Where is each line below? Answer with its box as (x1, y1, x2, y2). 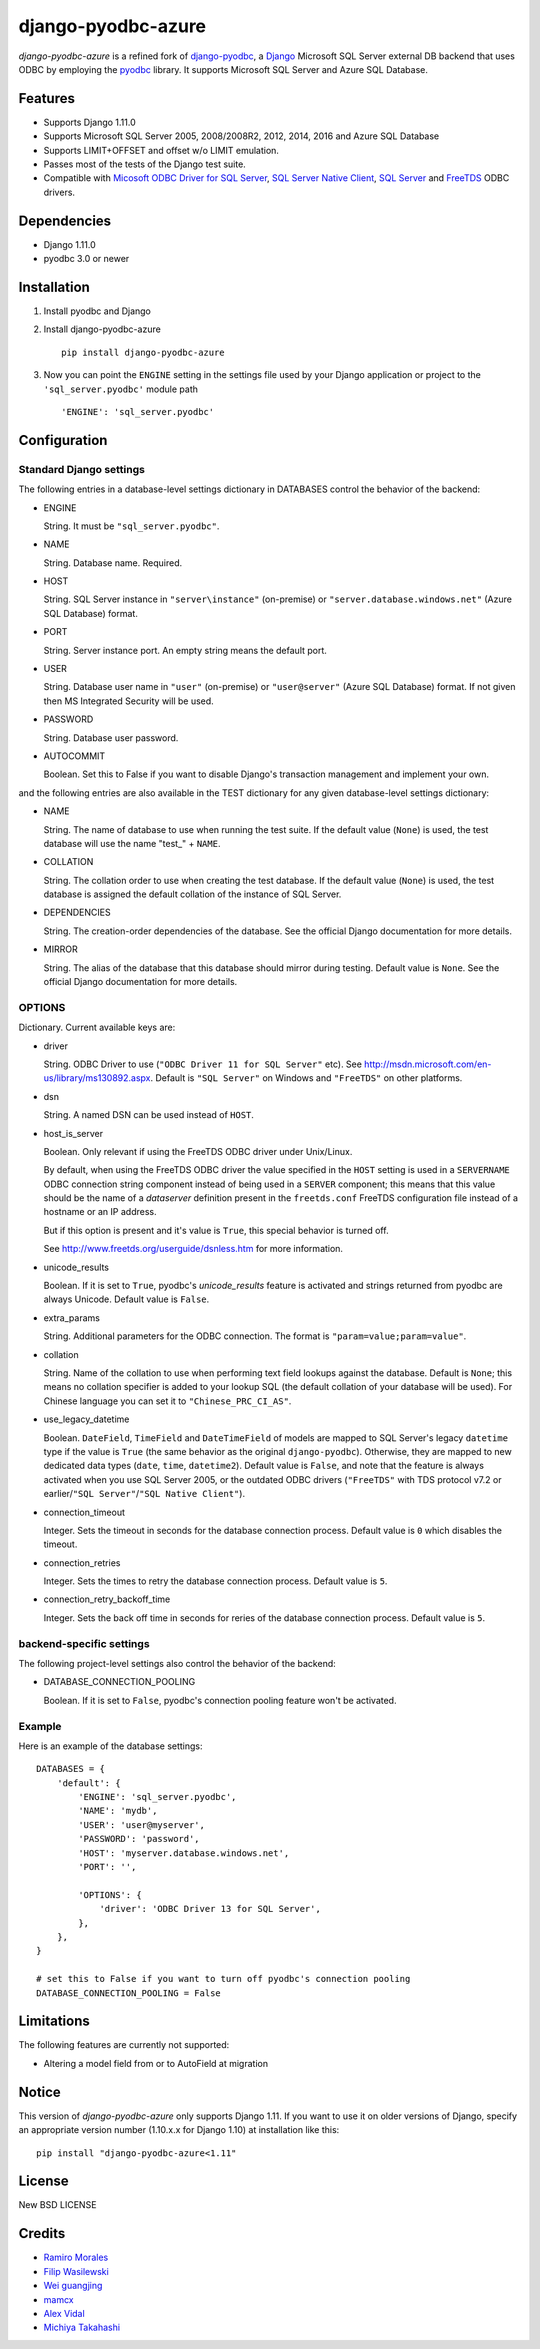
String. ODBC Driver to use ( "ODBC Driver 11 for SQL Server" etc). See (43, 1058, 362, 1070)
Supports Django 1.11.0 (43, 116, 137, 128)
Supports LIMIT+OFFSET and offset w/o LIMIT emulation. (43, 144, 280, 156)
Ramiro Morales (43, 2251, 109, 2264)
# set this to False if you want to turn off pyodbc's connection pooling (36, 1973, 411, 1985)
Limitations (18, 2013, 90, 2030)
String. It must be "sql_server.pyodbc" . (43, 520, 220, 532)
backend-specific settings (18, 1636, 150, 1650)
